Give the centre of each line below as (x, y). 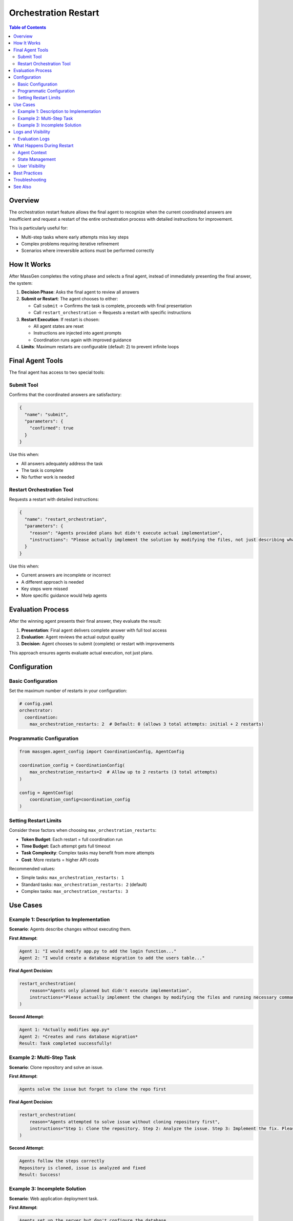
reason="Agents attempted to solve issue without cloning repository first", (125, 1122)
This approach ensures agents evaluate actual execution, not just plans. (81, 653)
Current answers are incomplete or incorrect (66, 575)
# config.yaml (36, 704)
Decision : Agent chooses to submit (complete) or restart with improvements (98, 644)
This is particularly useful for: (39, 228)
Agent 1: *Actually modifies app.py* (64, 1030)
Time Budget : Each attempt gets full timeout (66, 846)
